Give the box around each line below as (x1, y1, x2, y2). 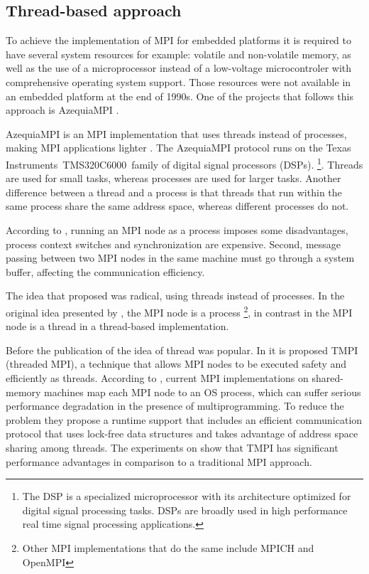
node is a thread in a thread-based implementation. (6, 319, 229, 334)
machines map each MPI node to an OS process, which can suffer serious (44, 384, 361, 399)
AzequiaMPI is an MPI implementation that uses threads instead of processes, (6, 126, 347, 141)
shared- (312, 370, 343, 385)
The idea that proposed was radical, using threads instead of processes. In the (6, 288, 345, 303)
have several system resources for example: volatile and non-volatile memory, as (6, 46, 351, 61)
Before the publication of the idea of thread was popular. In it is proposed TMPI (6, 342, 358, 357)
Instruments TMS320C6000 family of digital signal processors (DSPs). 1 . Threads (6, 154, 363, 171)
